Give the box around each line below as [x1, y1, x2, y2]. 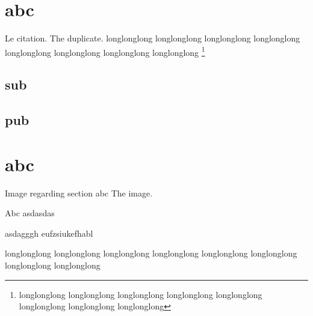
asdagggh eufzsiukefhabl [5, 226, 93, 239]
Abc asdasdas [5, 207, 55, 219]
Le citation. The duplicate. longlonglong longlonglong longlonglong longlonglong [5, 32, 300, 44]
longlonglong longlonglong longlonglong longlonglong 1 [5, 44, 205, 58]
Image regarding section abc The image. [5, 186, 153, 199]
